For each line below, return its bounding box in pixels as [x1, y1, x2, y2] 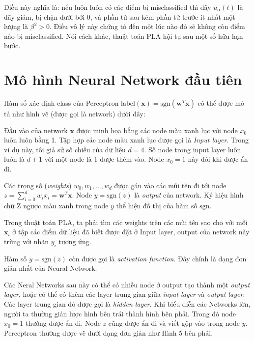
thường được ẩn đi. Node [26, 318, 101, 328]
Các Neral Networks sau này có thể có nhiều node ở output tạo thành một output [4, 279, 250, 289]
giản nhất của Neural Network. [4, 263, 97, 273]
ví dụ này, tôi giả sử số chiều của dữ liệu [4, 144, 126, 154]
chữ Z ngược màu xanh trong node [4, 200, 109, 211]
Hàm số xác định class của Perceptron [4, 98, 119, 108]
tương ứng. [58, 236, 91, 246]
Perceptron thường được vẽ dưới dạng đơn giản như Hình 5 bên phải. [4, 327, 213, 338]
